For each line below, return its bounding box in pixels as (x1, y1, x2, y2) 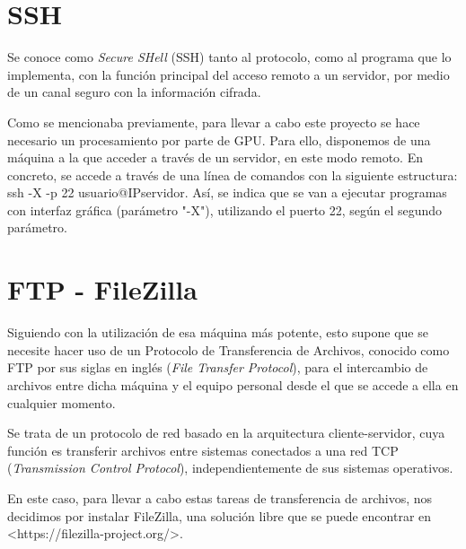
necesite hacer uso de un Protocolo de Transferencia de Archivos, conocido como (7, 340, 450, 359)
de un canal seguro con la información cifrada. (7, 83, 261, 101)
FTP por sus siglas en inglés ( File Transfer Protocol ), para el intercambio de (7, 358, 428, 377)
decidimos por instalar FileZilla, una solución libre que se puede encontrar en (7, 506, 432, 525)
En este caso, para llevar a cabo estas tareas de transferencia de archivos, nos (7, 488, 433, 507)
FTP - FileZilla (7, 271, 198, 308)
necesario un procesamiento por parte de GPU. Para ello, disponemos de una (7, 130, 431, 149)
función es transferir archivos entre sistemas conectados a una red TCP (7, 440, 399, 459)
